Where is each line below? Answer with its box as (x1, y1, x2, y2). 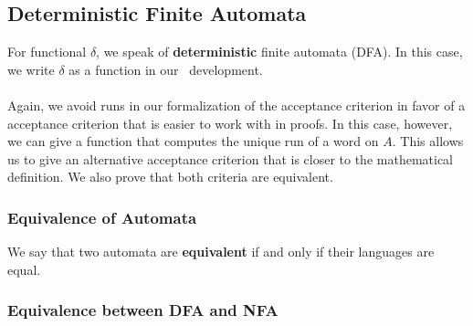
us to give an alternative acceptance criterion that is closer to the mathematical (7, 149, 453, 168)
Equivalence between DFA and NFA (7, 299, 279, 321)
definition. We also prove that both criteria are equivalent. (7, 167, 333, 186)
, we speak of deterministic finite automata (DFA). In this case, (96, 42, 463, 61)
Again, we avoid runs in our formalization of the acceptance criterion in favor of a (7, 95, 466, 114)
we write (7, 59, 55, 79)
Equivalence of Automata (7, 205, 197, 228)
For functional (7, 42, 87, 61)
